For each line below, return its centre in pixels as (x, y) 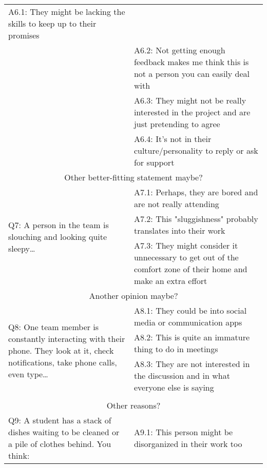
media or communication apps (188, 322)
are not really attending (176, 204)
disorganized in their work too (188, 444)
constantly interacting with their (67, 339)
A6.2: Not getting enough (179, 50)
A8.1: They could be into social (190, 310)
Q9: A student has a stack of (60, 420)
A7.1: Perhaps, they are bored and (196, 192)
